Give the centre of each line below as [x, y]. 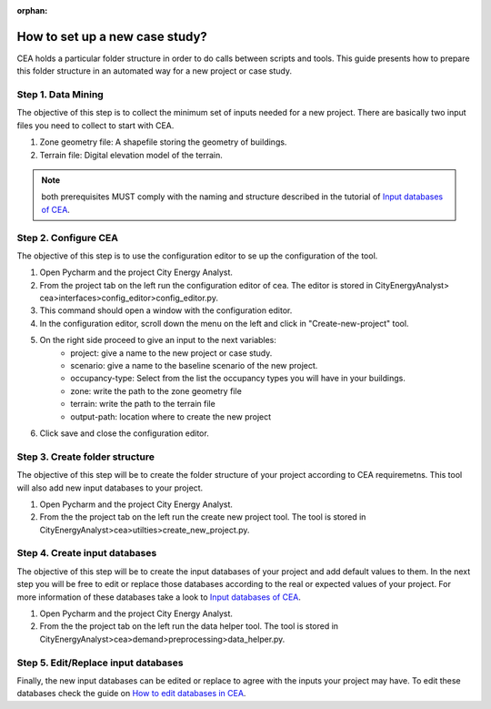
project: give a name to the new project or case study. [171, 353]
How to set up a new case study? [112, 36]
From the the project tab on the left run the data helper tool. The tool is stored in [189, 626]
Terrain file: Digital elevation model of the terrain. [131, 155]
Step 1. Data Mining [60, 95]
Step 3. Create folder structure [85, 457]
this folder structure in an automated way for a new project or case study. [155, 71]
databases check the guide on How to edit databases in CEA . [131, 694]
